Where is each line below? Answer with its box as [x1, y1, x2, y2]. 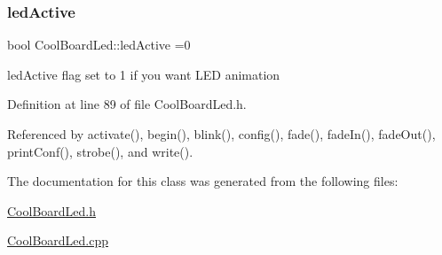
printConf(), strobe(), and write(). [7, 142, 193, 160]
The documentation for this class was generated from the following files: [7, 172, 399, 190]
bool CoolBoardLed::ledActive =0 [7, 35, 191, 54]
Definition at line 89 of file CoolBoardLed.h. [7, 95, 247, 113]
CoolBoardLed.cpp [7, 231, 109, 250]
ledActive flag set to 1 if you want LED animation [7, 65, 280, 83]
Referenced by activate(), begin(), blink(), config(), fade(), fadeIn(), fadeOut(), [7, 125, 436, 143]
